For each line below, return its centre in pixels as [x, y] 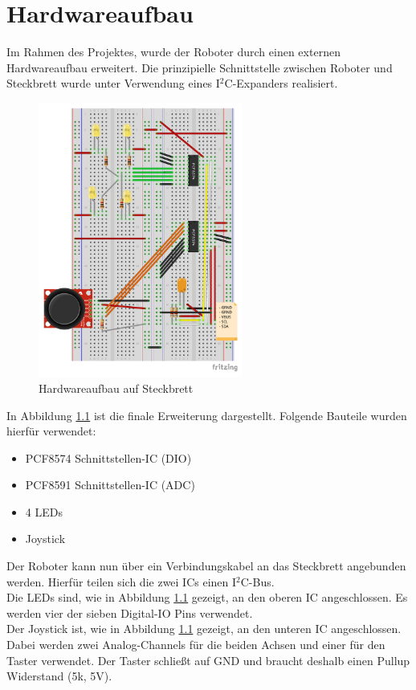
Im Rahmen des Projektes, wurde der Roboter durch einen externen [173, 52]
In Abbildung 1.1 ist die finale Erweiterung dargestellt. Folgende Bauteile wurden [207, 415]
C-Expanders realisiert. [281, 83]
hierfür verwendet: [51, 431]
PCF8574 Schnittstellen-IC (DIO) [108, 457]
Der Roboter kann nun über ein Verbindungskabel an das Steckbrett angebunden [206, 566]
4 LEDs [44, 511]
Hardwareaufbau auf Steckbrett [116, 388]
